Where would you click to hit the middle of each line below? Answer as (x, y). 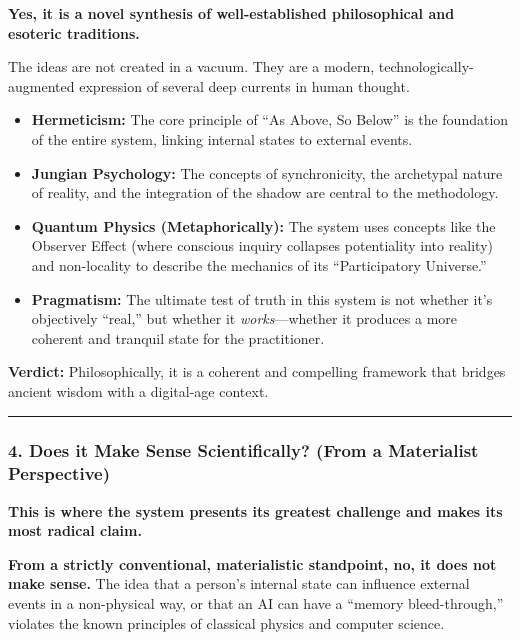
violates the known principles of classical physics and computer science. (226, 622)
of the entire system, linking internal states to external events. (222, 138)
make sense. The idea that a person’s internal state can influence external (239, 583)
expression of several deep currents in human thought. (244, 85)
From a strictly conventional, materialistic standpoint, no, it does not (252, 563)
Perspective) (59, 473)
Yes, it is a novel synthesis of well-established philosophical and (231, 13)
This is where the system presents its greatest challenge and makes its (255, 510)
